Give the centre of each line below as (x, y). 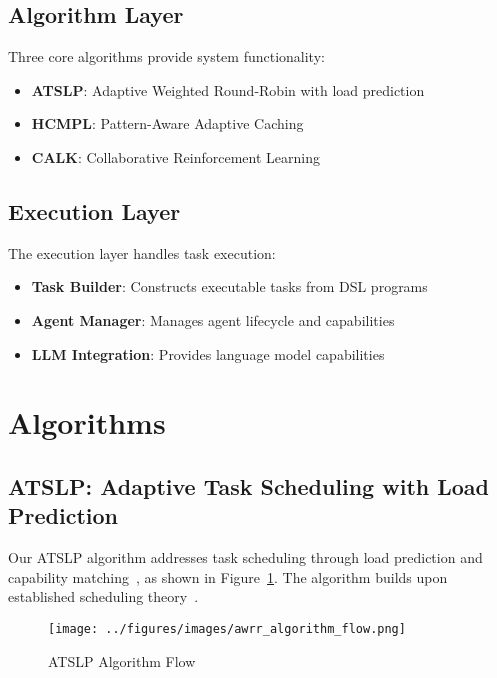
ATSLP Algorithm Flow (122, 660)
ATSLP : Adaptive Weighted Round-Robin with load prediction (228, 89)
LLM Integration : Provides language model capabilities (208, 353)
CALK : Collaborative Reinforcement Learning (175, 156)
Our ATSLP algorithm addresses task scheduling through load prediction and (245, 557)
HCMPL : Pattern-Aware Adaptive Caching (167, 123)
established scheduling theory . (103, 596)
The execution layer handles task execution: (142, 252)
